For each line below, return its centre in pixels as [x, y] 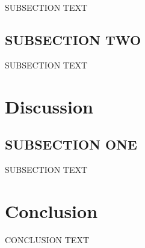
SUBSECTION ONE [71, 144]
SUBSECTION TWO [73, 39]
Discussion [49, 106]
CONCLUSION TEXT [47, 239]
